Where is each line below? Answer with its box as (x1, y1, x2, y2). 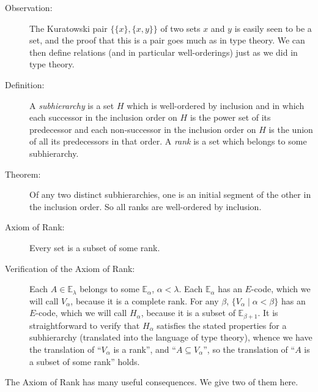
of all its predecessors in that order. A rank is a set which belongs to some (29, 135, 307, 148)
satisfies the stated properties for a (157, 318, 287, 331)
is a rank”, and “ (113, 342, 176, 355)
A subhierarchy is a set (29, 99, 114, 111)
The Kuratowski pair (29, 21, 108, 34)
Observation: (5, 1, 53, 13)
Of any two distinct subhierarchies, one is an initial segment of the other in (29, 188, 311, 201)
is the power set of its (190, 111, 271, 124)
